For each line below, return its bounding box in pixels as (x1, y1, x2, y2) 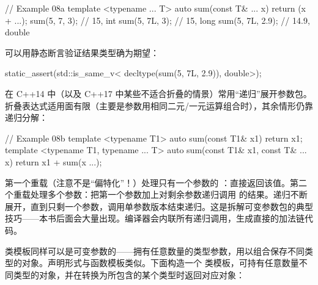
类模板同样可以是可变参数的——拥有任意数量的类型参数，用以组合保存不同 (5, 244, 305, 257)
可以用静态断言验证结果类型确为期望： (5, 46, 159, 59)
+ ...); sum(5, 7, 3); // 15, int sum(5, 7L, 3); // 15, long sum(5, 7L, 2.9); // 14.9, (5, 13, 310, 26)
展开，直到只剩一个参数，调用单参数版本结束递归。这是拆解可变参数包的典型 (5, 200, 313, 212)
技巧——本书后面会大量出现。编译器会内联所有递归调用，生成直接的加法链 (5, 212, 305, 225)
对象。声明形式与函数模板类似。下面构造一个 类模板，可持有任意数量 (21, 256, 299, 269)
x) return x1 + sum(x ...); (5, 155, 102, 168)
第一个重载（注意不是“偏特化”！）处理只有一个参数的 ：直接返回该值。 (5, 176, 290, 189)
